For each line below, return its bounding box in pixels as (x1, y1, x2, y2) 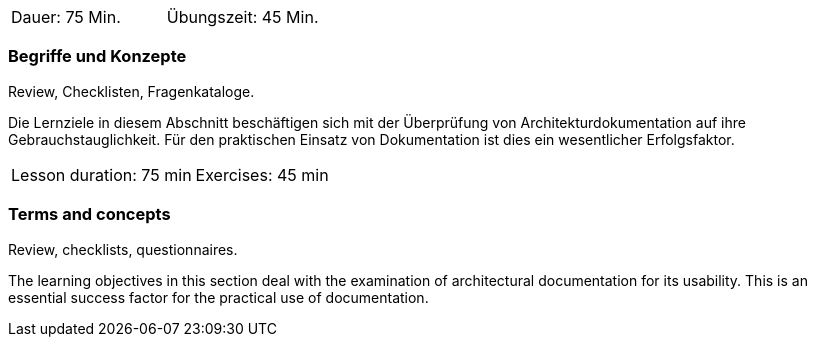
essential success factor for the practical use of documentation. (8, 288, 429, 306)
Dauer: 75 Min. (11, 7, 121, 27)
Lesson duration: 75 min (11, 164, 192, 185)
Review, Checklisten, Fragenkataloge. (8, 82, 255, 100)
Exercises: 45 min (195, 164, 329, 185)
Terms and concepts (8, 204, 171, 225)
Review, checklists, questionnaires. (8, 240, 238, 258)
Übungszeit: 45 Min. (166, 7, 319, 27)
